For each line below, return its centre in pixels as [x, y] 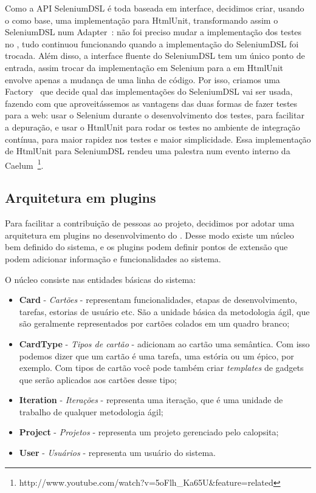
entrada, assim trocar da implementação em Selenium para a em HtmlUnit [144, 67]
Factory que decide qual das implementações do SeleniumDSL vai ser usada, [149, 91]
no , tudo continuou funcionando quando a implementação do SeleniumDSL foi [152, 43]
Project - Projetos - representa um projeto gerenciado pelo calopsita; [149, 432]
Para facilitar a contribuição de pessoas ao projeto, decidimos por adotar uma [150, 223]
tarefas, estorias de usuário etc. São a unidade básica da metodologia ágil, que [164, 311]
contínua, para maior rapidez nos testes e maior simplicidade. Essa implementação [158, 139]
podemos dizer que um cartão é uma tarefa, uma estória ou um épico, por [156, 355]
